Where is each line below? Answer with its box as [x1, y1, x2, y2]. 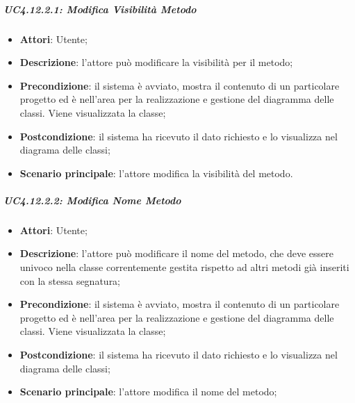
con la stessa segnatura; [19, 273, 121, 288]
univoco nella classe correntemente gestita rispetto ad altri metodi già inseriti [19, 260, 349, 274]
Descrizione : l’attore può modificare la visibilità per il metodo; [19, 55, 293, 69]
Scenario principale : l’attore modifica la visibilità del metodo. [19, 165, 293, 180]
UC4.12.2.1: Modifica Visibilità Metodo [3, 1, 197, 16]
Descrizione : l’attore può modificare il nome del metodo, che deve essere [19, 246, 333, 261]
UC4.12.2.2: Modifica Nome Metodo [3, 192, 181, 207]
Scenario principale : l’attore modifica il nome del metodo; [19, 384, 277, 399]
